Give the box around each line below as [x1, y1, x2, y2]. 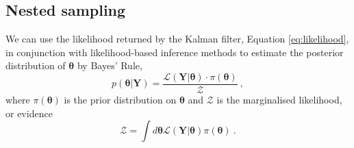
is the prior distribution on [64, 92, 177, 107]
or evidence [5, 106, 53, 120]
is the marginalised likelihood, [216, 92, 342, 107]
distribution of [5, 58, 66, 73]
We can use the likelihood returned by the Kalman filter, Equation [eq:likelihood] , [5, 32, 349, 46]
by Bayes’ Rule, [77, 58, 142, 73]
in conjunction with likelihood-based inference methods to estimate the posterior [5, 45, 344, 59]
